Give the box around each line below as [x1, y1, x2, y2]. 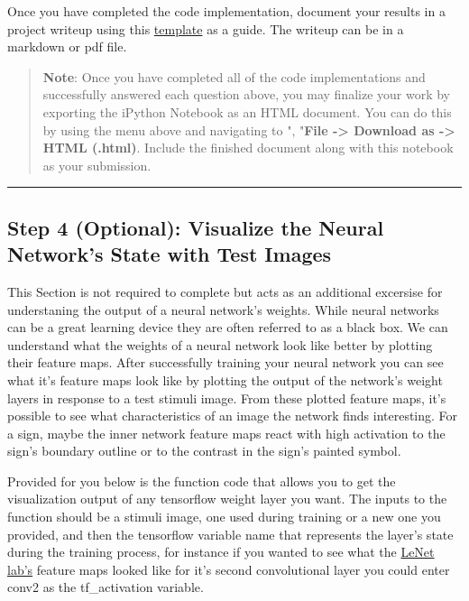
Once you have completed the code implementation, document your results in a [7, 2, 446, 20]
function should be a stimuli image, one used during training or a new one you [7, 507, 441, 526]
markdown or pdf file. [7, 37, 127, 56]
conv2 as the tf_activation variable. [7, 578, 204, 596]
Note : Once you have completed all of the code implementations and [42, 67, 426, 86]
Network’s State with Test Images [7, 240, 332, 268]
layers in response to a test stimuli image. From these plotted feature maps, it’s [7, 388, 446, 407]
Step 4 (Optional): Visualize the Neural [7, 213, 384, 241]
